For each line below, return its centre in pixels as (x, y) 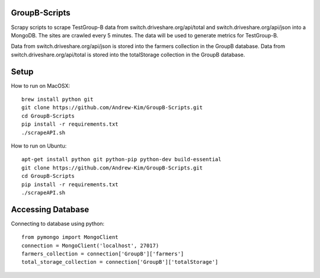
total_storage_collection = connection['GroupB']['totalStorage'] (120, 262)
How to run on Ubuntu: (39, 146)
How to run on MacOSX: (41, 85)
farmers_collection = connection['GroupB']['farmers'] (103, 254)
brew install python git (57, 99)
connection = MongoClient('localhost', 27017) (90, 245)
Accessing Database (50, 210)
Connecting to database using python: (58, 223)
